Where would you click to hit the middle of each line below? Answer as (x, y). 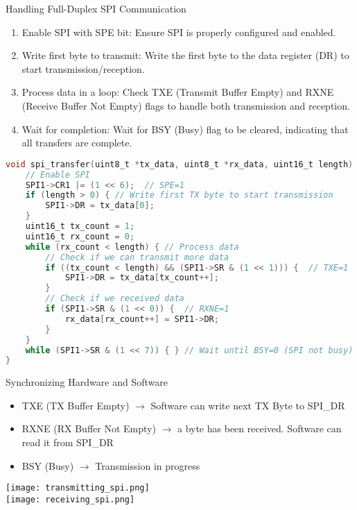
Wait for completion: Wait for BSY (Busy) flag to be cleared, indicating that (185, 129)
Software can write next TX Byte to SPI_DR (248, 405)
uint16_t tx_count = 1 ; (80, 226)
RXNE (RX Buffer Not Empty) (89, 428)
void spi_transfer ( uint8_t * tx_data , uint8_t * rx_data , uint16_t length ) (180, 164)
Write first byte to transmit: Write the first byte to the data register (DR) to (185, 55)
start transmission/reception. (83, 68)
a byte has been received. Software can (259, 428)
